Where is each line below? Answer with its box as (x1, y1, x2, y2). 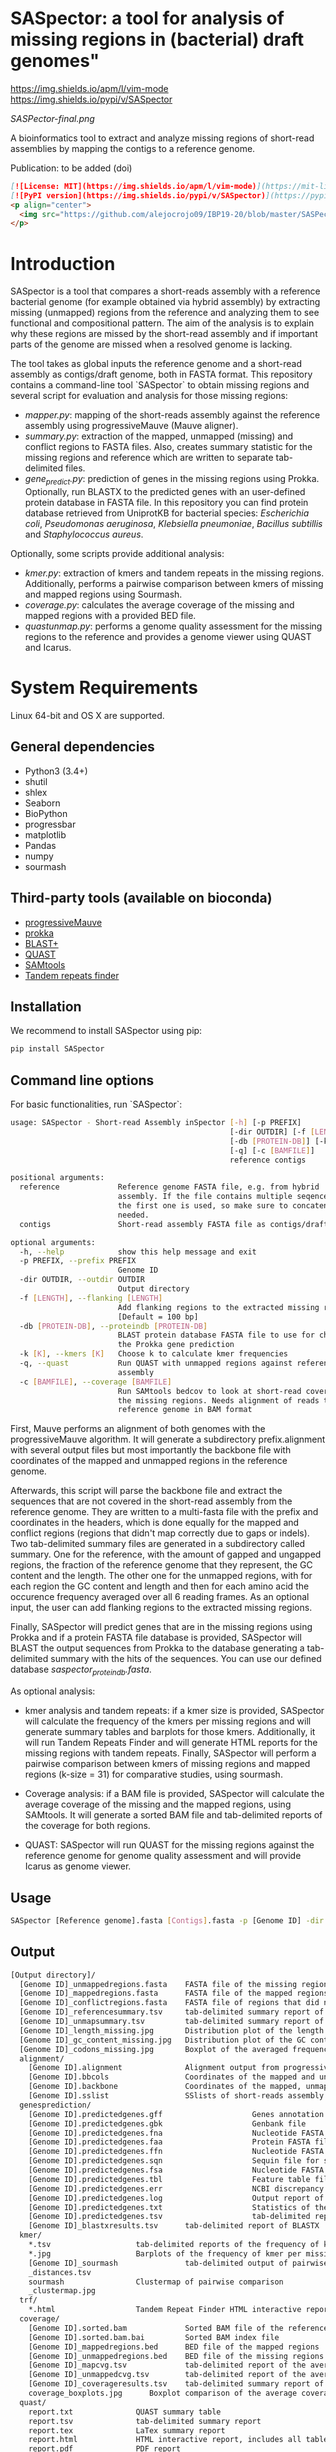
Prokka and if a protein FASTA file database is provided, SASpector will (10, 1632, 302, 1644)
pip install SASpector (10, 1044, 105, 1054)
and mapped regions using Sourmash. (24, 588, 183, 601)
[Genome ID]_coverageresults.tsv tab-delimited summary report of (28, 2379, 325, 2389)
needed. (117, 1210, 150, 1220)
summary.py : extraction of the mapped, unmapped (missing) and (24, 430, 294, 442)
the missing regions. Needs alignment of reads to (117, 1395, 333, 1406)
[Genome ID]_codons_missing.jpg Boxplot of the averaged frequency (19, 2044, 333, 2054)
